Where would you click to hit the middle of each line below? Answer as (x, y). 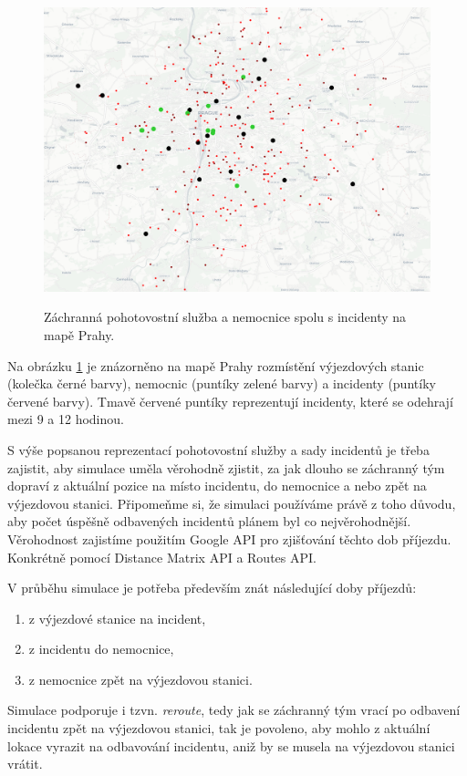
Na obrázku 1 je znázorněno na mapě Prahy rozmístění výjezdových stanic (216, 365)
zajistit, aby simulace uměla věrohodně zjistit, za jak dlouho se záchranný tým (226, 467)
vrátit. (25, 764)
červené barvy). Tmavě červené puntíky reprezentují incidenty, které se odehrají (230, 401)
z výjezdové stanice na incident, (117, 618)
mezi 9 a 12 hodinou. (66, 419)
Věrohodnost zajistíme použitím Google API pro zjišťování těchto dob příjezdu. (229, 538)
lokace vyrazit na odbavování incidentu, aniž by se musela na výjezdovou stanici (231, 745)
